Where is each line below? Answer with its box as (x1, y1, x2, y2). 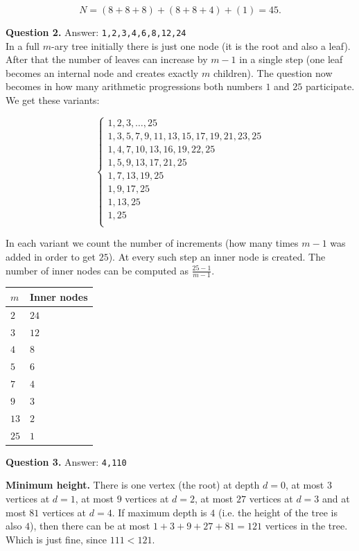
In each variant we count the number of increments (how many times (6, 236, 299, 250)
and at (322, 491, 350, 506)
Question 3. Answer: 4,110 (6, 454, 127, 469)
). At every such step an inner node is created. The (108, 250, 326, 263)
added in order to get (6, 250, 96, 263)
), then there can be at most (30, 518, 150, 533)
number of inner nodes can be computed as (6, 263, 189, 277)
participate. (305, 79, 355, 94)
